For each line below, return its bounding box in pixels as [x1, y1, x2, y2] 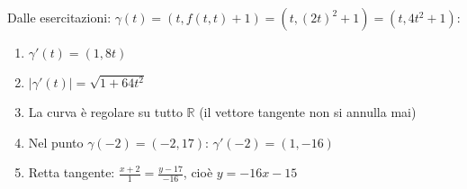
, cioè [183, 163, 213, 182]
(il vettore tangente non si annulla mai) [199, 103, 417, 121]
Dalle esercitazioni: [7, 8, 112, 26]
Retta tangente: [28, 163, 115, 182]
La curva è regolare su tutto [28, 103, 183, 121]
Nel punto [28, 132, 84, 151]
